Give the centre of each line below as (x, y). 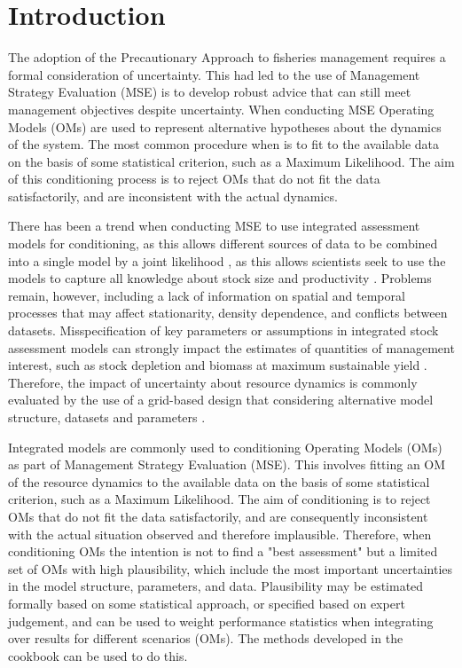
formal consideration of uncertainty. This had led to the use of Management (214, 74)
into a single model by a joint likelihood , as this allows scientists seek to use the (227, 260)
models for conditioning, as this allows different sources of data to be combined (223, 244)
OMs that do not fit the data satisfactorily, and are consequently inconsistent (218, 516)
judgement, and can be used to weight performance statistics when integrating (221, 621)
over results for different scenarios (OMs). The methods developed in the (206, 638)
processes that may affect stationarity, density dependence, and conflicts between (228, 313)
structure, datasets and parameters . (107, 417)
